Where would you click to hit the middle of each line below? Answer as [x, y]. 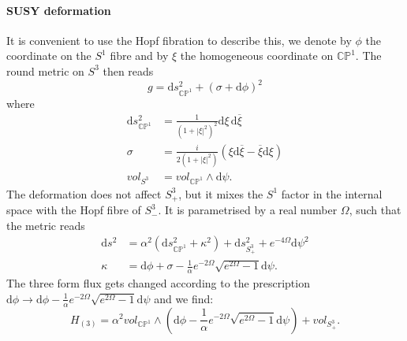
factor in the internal [332, 193]
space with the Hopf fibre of [74, 210]
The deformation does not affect [84, 193]
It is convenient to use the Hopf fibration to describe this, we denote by [179, 40]
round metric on [45, 70]
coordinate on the [49, 56]
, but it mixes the [221, 193]
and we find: [184, 298]
